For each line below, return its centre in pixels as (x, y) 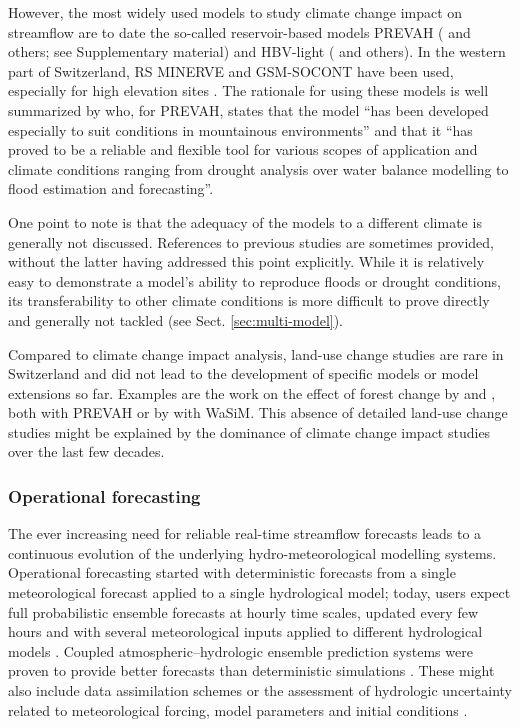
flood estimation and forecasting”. (111, 188)
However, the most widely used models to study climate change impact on (235, 12)
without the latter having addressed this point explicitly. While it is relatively (246, 261)
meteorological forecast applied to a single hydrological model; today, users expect (259, 592)
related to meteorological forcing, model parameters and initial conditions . (238, 709)
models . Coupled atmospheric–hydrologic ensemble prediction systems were (240, 650)
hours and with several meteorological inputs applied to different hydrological (245, 631)
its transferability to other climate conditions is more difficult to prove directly (249, 300)
